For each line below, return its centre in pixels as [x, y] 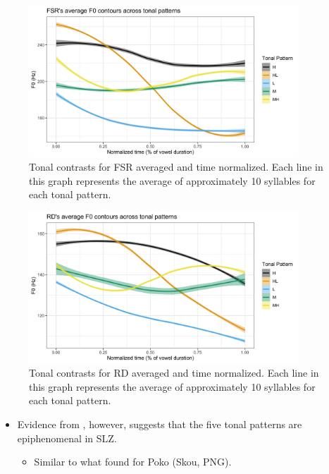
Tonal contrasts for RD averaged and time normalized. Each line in [174, 373]
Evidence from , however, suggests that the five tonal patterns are [160, 424]
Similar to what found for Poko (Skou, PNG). [133, 462]
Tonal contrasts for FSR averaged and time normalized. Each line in [176, 167]
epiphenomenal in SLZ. [67, 438]
